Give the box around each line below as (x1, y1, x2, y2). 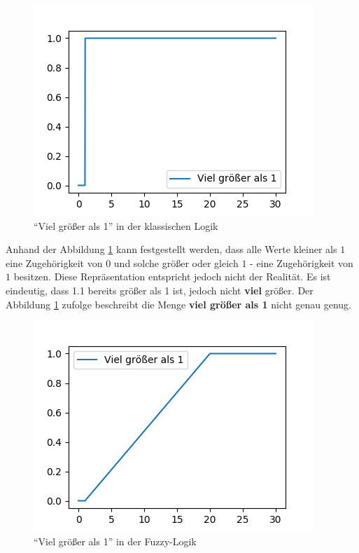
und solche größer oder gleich (113, 255, 239, 270)
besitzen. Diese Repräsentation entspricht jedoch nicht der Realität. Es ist (13, 269, 331, 284)
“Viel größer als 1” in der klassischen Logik (34, 218, 218, 233)
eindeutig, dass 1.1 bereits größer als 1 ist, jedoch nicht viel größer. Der (6, 282, 314, 297)
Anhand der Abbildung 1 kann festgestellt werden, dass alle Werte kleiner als (6, 242, 337, 257)
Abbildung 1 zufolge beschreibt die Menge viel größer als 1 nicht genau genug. (6, 296, 351, 311)
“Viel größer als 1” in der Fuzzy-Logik (34, 533, 197, 548)
